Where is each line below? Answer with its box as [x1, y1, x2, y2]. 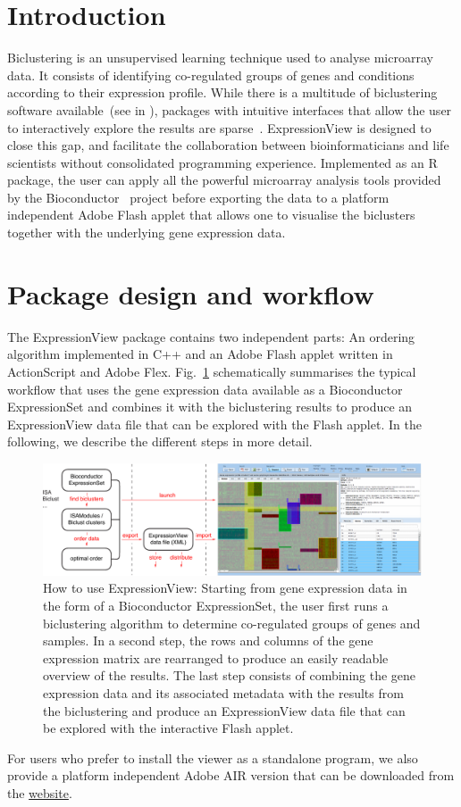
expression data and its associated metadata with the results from [43, 683, 404, 702]
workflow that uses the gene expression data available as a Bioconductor [7, 379, 403, 398]
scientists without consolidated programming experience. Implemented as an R [7, 153, 438, 171]
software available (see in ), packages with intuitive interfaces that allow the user [7, 100, 452, 119]
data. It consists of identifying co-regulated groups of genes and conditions [7, 65, 415, 84]
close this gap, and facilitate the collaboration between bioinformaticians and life [7, 136, 449, 154]
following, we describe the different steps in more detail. [7, 432, 313, 451]
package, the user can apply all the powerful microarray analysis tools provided [7, 171, 441, 189]
